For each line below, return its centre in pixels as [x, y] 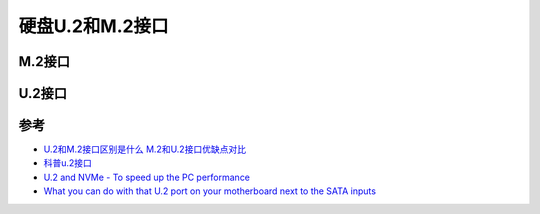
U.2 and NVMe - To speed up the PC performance [146, 177]
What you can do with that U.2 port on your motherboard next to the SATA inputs [210, 191]
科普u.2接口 [67, 163]
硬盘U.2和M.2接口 [93, 26]
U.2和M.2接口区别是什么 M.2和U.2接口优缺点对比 [145, 149]
